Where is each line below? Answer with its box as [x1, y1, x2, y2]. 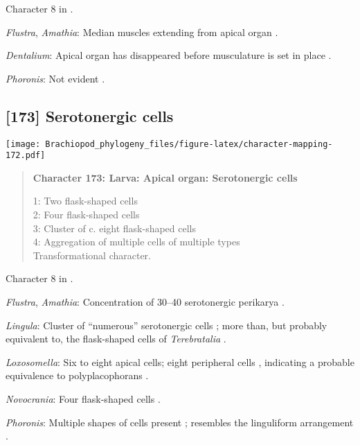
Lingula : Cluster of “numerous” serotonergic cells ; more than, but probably [6, 317, 327, 332]
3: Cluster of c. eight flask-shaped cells [33, 220, 197, 235]
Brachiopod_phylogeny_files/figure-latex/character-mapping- [45, 139, 333, 149]
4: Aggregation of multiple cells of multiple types [33, 234, 240, 249]
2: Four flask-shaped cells [33, 207, 140, 222]
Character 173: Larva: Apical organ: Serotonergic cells [33, 170, 298, 184]
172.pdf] [6, 150, 46, 161]
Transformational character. [33, 247, 151, 262]
